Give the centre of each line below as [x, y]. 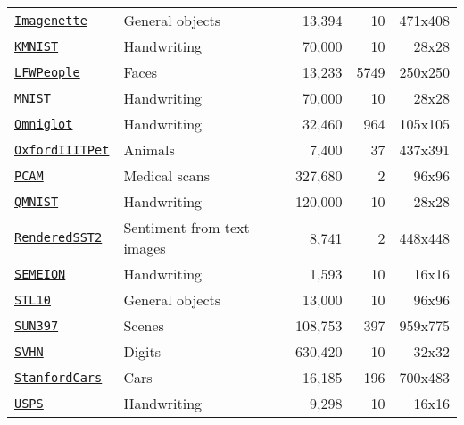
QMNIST [37, 201]
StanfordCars [58, 377]
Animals [149, 150]
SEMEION [40, 274]
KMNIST [37, 46]
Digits [142, 351]
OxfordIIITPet [62, 150]
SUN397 [37, 325]
